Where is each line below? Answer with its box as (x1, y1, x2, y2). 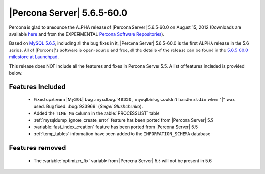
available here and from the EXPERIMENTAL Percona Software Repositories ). (9, 31, 164, 37)
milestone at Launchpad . (9, 54, 59, 60)
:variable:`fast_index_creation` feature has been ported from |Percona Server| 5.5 (33, 124, 198, 130)
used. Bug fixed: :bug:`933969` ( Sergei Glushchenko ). (33, 103, 143, 109)
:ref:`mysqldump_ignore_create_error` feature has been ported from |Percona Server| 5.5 (33, 117, 213, 123)
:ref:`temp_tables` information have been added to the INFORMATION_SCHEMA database (33, 131, 211, 137)
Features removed (9, 144, 66, 152)
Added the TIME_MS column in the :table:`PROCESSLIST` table (33, 110, 159, 116)
